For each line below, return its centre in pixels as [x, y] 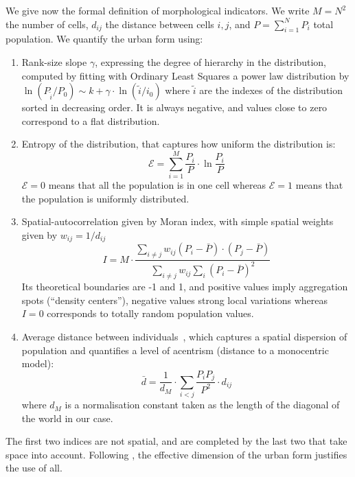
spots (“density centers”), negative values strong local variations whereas [175, 300]
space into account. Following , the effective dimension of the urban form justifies [176, 454]
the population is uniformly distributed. [105, 198]
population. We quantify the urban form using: [104, 39]
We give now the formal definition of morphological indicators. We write [158, 10]
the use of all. [34, 468]
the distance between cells [160, 24]
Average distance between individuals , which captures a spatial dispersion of [184, 337]
